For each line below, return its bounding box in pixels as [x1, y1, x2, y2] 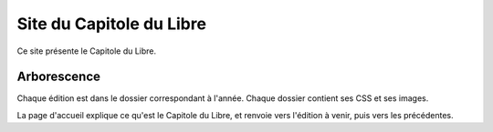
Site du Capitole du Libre [16, 14, 207, 34]
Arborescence [16, 69, 100, 85]
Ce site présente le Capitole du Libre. [16, 46, 157, 56]
